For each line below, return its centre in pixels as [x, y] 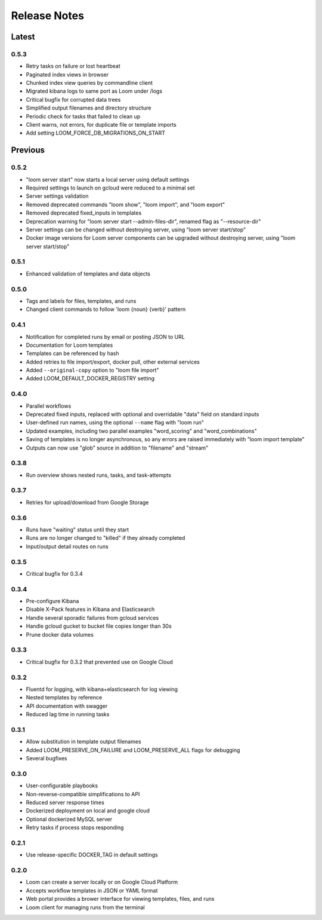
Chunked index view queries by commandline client [89, 83]
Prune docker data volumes [60, 634]
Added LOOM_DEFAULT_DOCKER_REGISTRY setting [90, 378]
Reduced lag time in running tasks [68, 714]
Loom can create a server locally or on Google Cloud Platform [102, 882]
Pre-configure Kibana [52, 601]
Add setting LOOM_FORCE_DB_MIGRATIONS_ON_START [95, 133]
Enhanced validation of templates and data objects [88, 273]
